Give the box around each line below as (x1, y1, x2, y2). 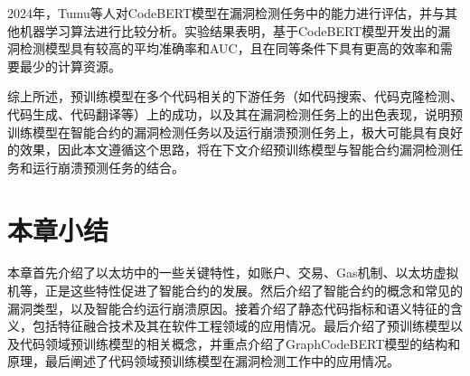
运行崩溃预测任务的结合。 (32, 157, 184, 176)
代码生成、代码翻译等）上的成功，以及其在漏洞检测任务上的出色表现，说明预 (7, 104, 463, 123)
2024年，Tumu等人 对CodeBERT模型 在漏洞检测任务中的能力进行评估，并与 (7, 4, 445, 22)
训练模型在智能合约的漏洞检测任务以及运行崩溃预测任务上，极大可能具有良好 (7, 122, 463, 141)
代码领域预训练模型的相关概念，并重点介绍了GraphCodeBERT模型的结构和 (19, 334, 461, 352)
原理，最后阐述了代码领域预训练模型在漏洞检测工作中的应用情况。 (7, 352, 399, 371)
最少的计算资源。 (19, 56, 121, 75)
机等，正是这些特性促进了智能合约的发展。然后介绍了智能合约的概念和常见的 (7, 281, 463, 300)
